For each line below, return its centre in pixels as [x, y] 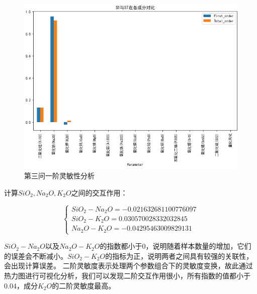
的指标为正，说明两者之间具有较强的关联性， [179, 256]
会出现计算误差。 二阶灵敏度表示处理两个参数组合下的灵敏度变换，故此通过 [128, 266]
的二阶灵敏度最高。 [84, 285]
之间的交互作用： [99, 192]
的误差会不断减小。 [36, 256]
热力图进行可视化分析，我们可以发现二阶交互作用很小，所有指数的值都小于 [127, 275]
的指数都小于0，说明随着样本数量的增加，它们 [176, 246]
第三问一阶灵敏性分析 [59, 176]
